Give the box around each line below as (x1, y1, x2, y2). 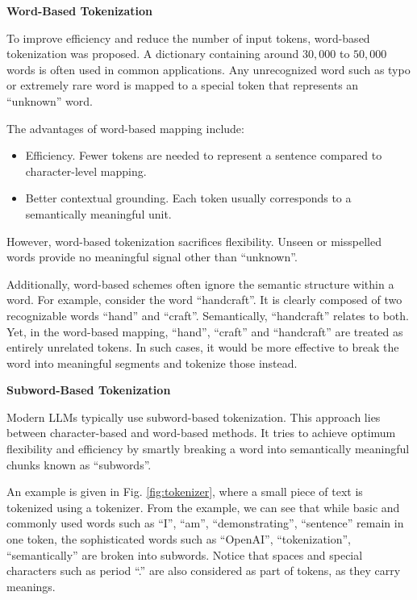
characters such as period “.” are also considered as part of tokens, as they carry (6, 562, 401, 579)
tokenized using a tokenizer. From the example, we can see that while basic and (6, 498, 400, 515)
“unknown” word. (6, 92, 94, 109)
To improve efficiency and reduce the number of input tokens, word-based (6, 29, 370, 46)
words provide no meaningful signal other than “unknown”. (6, 248, 298, 265)
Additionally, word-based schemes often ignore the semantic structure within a (6, 275, 394, 292)
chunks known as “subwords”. (6, 456, 152, 473)
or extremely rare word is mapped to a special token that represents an (6, 77, 359, 94)
